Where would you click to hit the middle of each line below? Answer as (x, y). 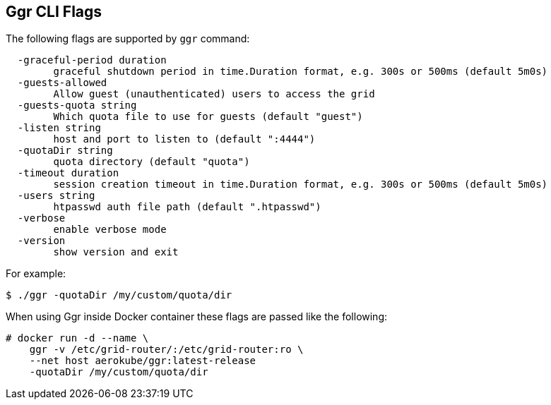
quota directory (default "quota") (152, 162)
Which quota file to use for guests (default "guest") (208, 117)
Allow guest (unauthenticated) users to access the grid (214, 94)
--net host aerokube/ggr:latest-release (143, 361)
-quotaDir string (65, 151)
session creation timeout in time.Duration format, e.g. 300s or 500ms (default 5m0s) (301, 185)
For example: (36, 274)
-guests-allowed (62, 83)
